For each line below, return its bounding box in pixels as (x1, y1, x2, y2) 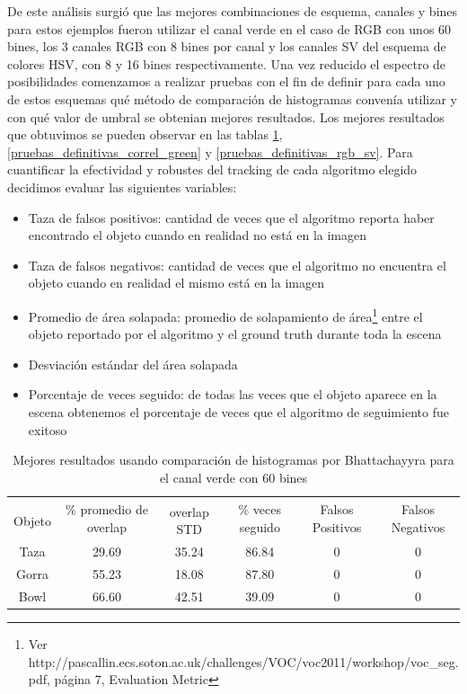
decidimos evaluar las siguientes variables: (7, 177, 237, 196)
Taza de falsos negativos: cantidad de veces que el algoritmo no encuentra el (28, 255, 446, 274)
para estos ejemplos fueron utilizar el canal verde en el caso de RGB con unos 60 (7, 19, 452, 38)
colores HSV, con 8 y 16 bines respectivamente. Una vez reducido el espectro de (7, 54, 446, 73)
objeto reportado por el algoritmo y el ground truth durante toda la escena (28, 325, 442, 343)
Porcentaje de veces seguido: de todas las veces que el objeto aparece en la (28, 385, 437, 404)
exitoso (28, 420, 67, 439)
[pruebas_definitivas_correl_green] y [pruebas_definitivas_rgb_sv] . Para (7, 142, 413, 161)
